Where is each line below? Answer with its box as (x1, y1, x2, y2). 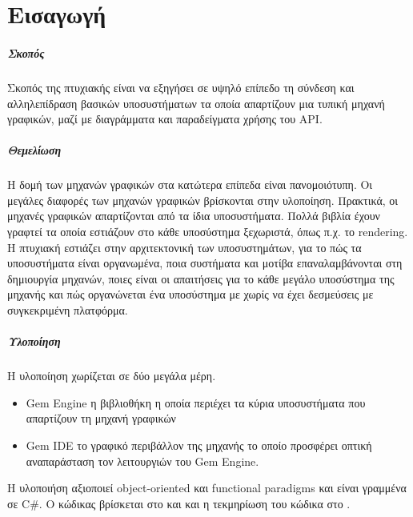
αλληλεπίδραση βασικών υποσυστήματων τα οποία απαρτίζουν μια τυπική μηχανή (7, 94, 385, 111)
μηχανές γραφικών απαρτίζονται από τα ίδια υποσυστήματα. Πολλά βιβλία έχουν (7, 207, 380, 224)
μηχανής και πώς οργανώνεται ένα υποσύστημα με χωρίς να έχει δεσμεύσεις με (7, 286, 374, 303)
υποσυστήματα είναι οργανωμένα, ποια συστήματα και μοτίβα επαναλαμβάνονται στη (7, 254, 403, 271)
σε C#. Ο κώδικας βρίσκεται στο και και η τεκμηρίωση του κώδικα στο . (7, 495, 351, 511)
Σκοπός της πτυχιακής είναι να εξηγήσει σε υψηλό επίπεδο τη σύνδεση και (7, 78, 355, 95)
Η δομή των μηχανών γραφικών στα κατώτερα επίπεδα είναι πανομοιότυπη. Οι (7, 176, 373, 193)
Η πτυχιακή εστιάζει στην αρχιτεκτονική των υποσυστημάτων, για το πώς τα (7, 238, 362, 255)
